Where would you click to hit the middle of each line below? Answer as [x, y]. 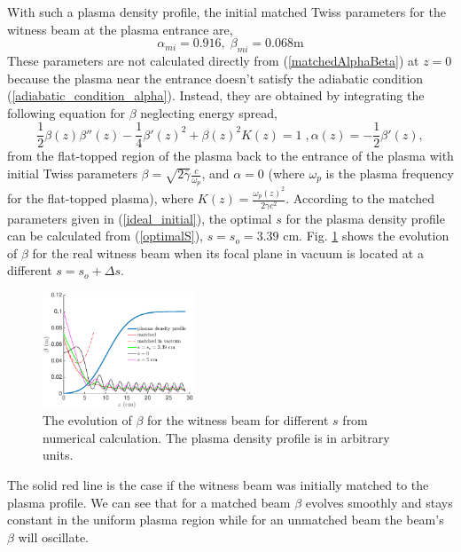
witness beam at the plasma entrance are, [120, 29]
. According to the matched [360, 198]
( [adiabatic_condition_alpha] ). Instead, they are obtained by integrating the [216, 95]
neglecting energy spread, [209, 112]
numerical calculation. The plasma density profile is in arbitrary [216, 437]
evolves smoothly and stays [379, 502]
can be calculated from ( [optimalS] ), [105, 236]
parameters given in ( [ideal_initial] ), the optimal [140, 218]
